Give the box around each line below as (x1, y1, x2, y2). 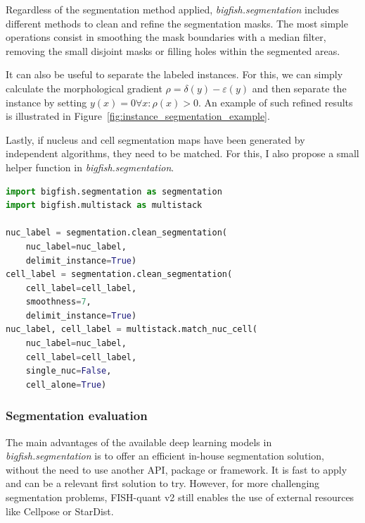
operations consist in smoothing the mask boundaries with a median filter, (6, 30, 326, 44)
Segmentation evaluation (6, 407, 148, 424)
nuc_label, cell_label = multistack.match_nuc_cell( (6, 324, 257, 335)
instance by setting (6, 94, 87, 109)
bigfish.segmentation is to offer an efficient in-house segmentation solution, (6, 448, 324, 463)
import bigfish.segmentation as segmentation (6, 186, 222, 197)
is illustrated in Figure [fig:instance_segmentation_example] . (6, 109, 270, 123)
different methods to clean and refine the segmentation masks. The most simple (6, 16, 348, 30)
